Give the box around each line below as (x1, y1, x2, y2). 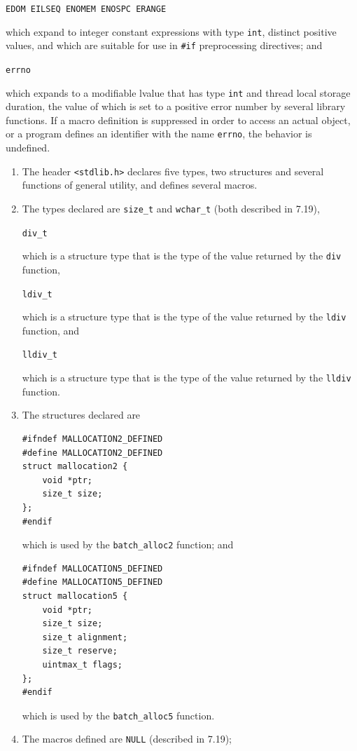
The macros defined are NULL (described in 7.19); (22, 731, 232, 746)
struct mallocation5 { (22, 590, 128, 601)
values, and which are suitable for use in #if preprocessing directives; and (6, 38, 323, 53)
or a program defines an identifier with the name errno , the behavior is (6, 126, 312, 141)
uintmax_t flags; (42, 659, 122, 670)
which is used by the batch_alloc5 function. (22, 708, 215, 722)
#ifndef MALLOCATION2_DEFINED (22, 433, 163, 444)
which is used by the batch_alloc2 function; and (22, 537, 234, 552)
